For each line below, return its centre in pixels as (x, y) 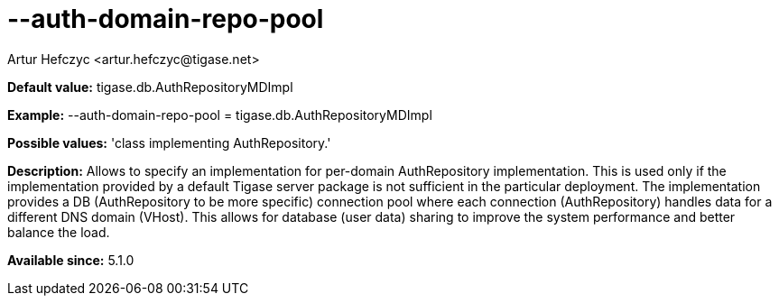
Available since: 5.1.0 (71, 260)
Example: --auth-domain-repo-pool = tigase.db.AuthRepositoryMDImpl (220, 115)
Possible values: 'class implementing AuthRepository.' (169, 142)
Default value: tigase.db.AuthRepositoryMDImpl (150, 87)
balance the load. (59, 232)
